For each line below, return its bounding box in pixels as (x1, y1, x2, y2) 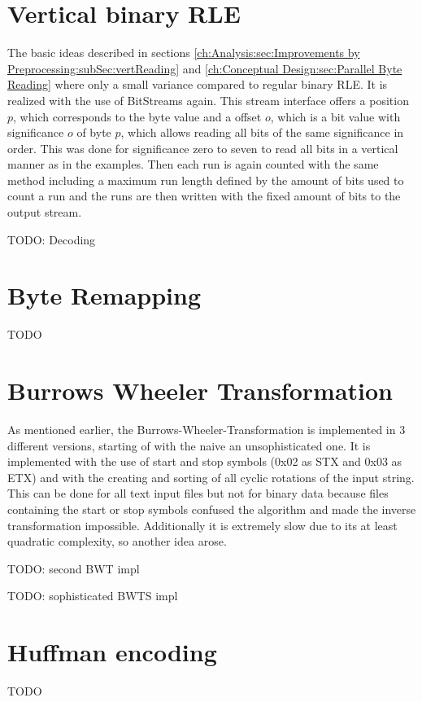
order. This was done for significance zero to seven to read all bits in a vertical (7, 139, 398, 156)
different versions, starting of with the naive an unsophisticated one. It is (7, 437, 371, 454)
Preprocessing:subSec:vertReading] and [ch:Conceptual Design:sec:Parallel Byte (7, 59, 402, 77)
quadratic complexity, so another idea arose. (7, 533, 227, 550)
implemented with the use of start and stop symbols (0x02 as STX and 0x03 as (7, 453, 402, 470)
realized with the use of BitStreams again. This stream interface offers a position (7, 91, 409, 108)
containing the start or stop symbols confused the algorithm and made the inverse (7, 501, 416, 518)
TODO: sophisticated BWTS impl (7, 587, 178, 604)
